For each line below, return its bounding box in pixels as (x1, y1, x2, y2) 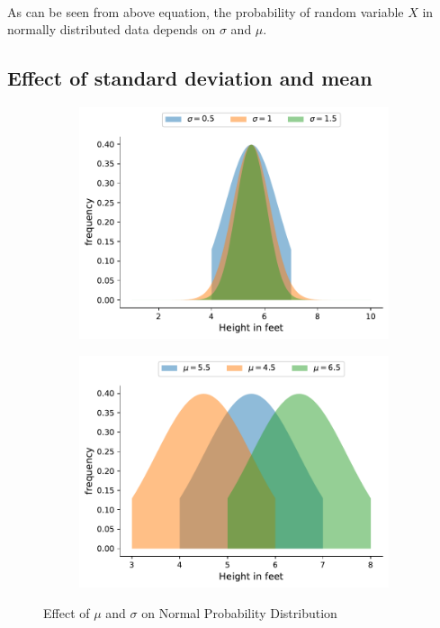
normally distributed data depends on (7, 20, 216, 39)
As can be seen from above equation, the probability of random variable (7, 2, 404, 21)
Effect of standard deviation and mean (7, 64, 373, 92)
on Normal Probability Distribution (141, 603, 337, 622)
